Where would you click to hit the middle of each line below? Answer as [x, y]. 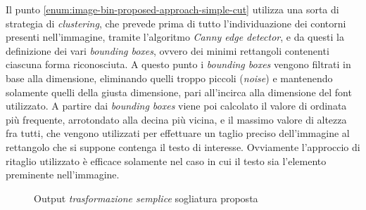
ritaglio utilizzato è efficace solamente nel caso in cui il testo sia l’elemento [166, 160]
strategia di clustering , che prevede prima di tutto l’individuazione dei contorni [176, 23]
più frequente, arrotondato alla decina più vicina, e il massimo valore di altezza [176, 119]
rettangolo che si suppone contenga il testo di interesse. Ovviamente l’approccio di [183, 146]
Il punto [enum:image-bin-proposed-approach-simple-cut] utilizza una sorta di [172, 9]
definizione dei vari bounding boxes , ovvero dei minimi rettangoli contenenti [168, 50]
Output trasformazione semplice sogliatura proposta [146, 198]
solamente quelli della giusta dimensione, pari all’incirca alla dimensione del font [179, 92]
